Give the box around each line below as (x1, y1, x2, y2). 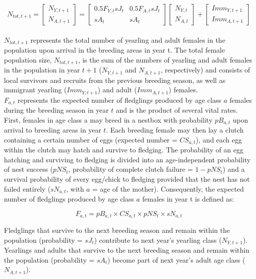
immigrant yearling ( (4, 84, 67, 95)
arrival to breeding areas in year (4, 125, 101, 135)
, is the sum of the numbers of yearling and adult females (78, 54, 253, 65)
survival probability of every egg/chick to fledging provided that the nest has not (4, 173, 250, 184)
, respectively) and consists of (160, 65, 251, 75)
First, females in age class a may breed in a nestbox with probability (4, 114, 213, 125)
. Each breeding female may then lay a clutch (106, 125, 244, 135)
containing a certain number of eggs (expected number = (4, 134, 178, 144)
